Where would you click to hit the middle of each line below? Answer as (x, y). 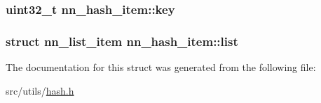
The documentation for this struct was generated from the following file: (161, 67)
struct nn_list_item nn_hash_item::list (122, 41)
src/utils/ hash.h (40, 90)
